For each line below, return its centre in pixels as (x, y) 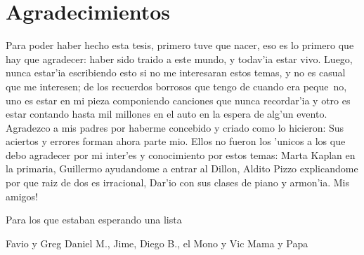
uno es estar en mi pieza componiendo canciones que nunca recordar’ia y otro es (178, 100)
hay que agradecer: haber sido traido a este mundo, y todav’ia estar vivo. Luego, (179, 58)
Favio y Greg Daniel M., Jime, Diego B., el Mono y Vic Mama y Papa (157, 243)
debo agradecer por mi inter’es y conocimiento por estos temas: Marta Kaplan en (181, 154)
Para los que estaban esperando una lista (94, 220)
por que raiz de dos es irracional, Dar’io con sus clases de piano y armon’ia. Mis (178, 182)
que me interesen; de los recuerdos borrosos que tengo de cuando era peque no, (176, 86)
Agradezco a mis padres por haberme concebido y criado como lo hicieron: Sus (175, 127)
